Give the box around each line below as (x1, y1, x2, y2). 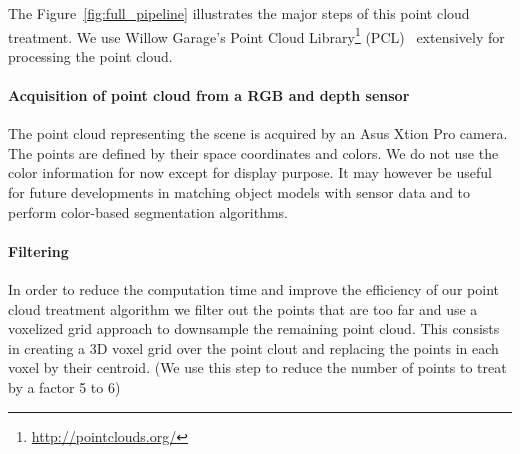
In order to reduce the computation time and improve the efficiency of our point (8, 279, 499, 299)
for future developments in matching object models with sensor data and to (8, 182, 471, 203)
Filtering (8, 240, 69, 261)
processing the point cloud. (8, 45, 173, 66)
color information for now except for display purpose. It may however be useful (8, 162, 492, 183)
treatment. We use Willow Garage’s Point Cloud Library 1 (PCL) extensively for (8, 23, 505, 47)
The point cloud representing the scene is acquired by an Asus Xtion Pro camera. (8, 123, 508, 144)
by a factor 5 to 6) (8, 376, 121, 397)
